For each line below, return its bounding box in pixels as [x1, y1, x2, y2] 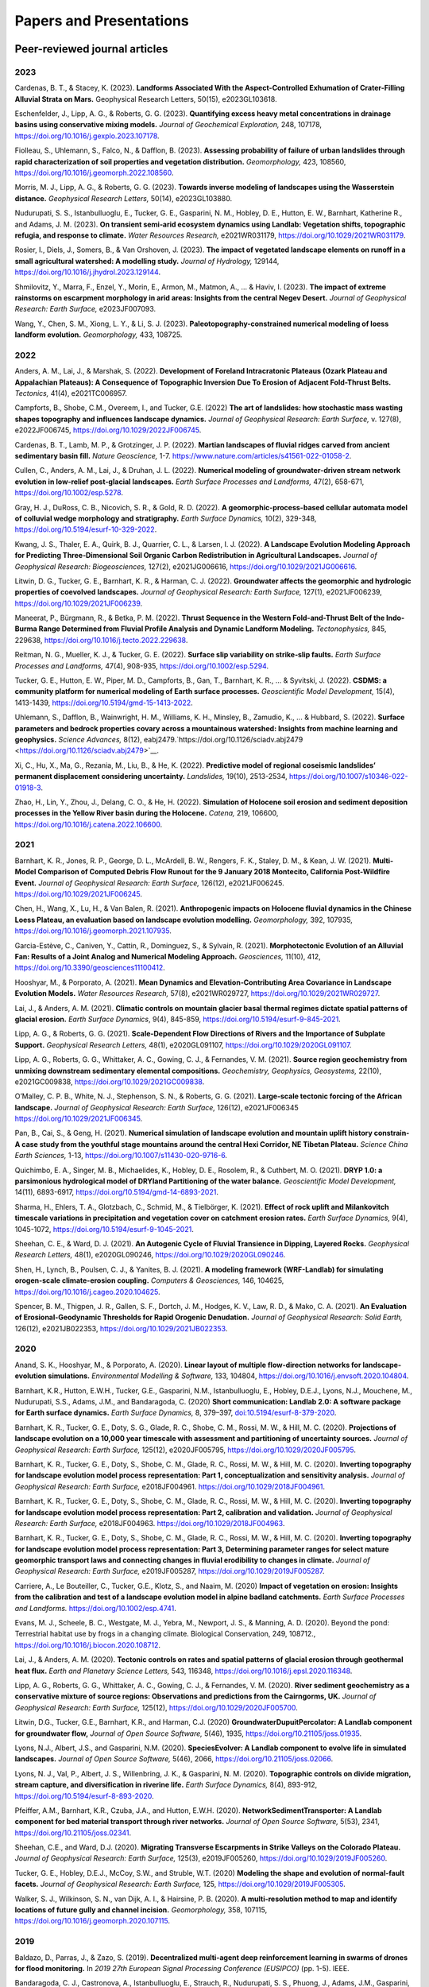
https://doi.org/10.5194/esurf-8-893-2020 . [14, 1791, 154, 1800]
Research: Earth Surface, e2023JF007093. [14, 304, 157, 314]
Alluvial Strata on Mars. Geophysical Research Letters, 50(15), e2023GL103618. [14, 94, 277, 103]
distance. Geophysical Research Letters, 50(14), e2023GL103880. [14, 193, 233, 203]
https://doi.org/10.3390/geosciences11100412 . [14, 963, 166, 973]
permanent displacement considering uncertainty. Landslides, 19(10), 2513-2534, [14, 772, 288, 781]
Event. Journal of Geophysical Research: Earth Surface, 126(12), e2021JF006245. [14, 878, 285, 888]
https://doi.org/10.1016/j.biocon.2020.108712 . [14, 1640, 160, 1649]
